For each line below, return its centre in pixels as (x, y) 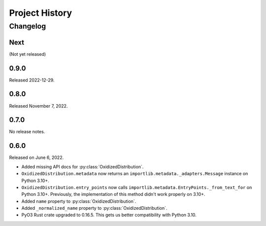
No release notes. (27, 132)
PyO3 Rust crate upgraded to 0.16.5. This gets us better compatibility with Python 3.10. (109, 215)
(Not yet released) (28, 54)
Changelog (28, 26)
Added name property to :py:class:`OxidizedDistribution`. (79, 201)
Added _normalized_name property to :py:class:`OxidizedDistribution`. (94, 208)
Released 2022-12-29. (32, 80)
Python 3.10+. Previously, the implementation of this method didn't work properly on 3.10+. (113, 194)
